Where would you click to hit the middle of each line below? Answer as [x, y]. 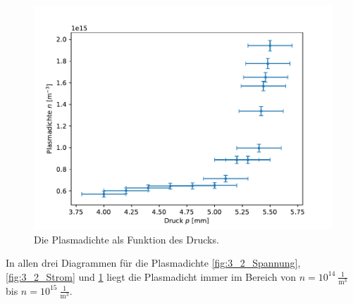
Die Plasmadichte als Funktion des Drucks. [126, 239]
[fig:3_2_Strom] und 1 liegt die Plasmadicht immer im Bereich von [151, 276]
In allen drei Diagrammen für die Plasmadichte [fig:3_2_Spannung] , [153, 263]
